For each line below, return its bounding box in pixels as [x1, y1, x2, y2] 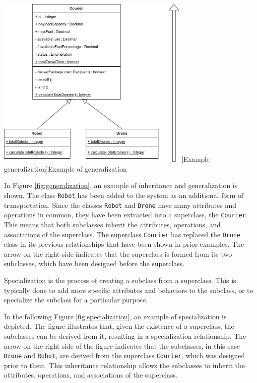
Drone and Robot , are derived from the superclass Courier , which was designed [4, 350, 245, 361]
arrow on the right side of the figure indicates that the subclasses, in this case [4, 340, 240, 351]
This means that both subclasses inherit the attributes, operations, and [4, 219, 221, 230]
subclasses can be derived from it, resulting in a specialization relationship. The [4, 331, 246, 341]
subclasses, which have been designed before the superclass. [4, 258, 185, 269]
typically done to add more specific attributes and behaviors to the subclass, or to [4, 285, 254, 295]
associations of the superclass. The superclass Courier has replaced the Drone [4, 229, 241, 239]
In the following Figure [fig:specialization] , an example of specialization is [4, 311, 227, 321]
